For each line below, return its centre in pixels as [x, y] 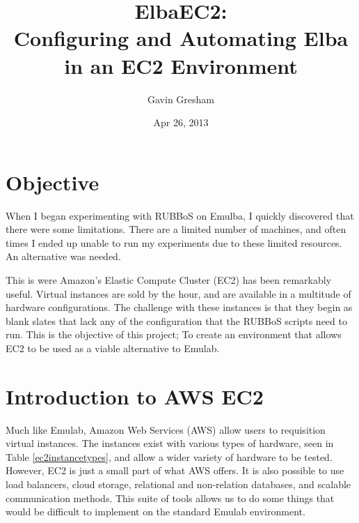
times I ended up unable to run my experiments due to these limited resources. [174, 242]
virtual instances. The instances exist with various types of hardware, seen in [170, 443]
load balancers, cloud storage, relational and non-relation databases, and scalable [178, 484]
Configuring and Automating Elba [181, 38]
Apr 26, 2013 [181, 122]
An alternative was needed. [63, 256]
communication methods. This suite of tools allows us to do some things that [170, 498]
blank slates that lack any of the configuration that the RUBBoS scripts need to [176, 320]
